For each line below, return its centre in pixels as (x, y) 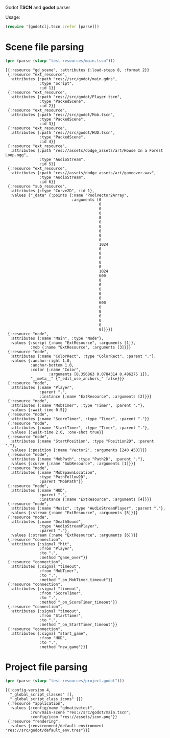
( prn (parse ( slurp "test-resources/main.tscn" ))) (60, 61)
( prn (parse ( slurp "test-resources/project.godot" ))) (65, 681)
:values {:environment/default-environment (57, 726)
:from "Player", (57, 548)
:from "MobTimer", (59, 571)
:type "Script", (57, 83)
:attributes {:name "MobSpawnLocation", (53, 472)
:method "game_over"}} (64, 557)
